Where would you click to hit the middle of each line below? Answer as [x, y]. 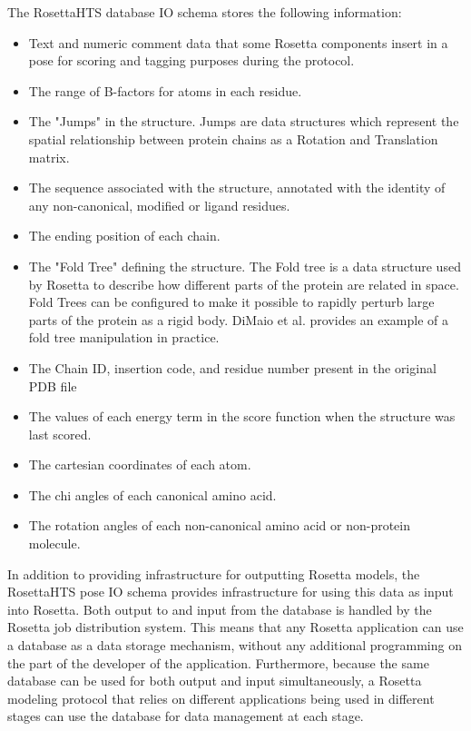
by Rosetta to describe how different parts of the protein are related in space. [244, 284]
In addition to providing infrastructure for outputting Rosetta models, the [214, 573]
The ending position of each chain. [124, 236]
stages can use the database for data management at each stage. [186, 716]
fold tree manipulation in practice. [124, 337]
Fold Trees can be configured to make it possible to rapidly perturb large [231, 302]
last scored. [60, 434]
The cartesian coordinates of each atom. [140, 464]
